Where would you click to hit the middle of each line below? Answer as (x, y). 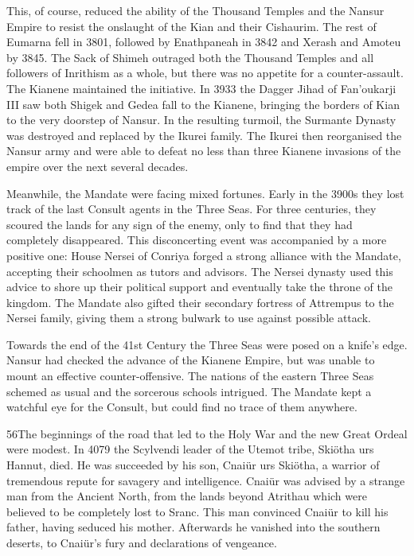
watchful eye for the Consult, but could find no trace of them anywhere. (182, 407)
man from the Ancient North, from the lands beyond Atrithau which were (187, 496)
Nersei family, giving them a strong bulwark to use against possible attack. (189, 318)
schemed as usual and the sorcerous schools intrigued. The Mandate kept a (189, 391)
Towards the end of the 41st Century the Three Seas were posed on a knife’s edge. (207, 344)
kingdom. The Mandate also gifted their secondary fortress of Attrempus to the (200, 302)
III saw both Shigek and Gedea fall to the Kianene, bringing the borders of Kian (203, 104)
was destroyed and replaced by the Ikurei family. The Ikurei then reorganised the (204, 135)
